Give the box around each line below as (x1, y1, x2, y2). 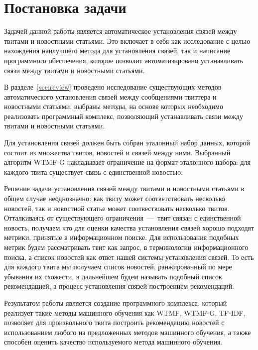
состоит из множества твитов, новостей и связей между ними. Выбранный (4, 147, 231, 157)
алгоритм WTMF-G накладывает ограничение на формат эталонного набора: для (4, 157, 251, 167)
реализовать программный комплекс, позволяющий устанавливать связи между (4, 111, 243, 121)
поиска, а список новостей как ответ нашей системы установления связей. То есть (4, 251, 254, 262)
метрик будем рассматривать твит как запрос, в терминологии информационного (4, 242, 249, 252)
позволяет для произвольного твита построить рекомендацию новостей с (4, 317, 225, 328)
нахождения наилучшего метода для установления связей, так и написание (4, 45, 231, 56)
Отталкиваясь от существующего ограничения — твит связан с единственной (4, 213, 241, 223)
